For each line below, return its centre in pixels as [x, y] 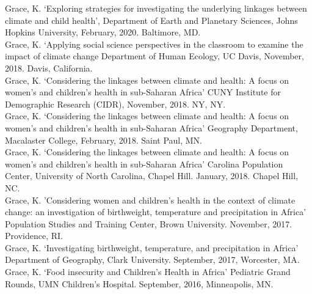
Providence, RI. [34, 236]
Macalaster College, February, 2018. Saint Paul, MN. [104, 140]
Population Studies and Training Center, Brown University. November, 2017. [149, 223]
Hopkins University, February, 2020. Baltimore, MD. [103, 32]
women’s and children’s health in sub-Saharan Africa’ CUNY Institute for [143, 92]
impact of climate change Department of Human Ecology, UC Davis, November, [154, 56]
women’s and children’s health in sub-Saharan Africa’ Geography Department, [151, 127]
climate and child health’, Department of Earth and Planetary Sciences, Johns [151, 20]
